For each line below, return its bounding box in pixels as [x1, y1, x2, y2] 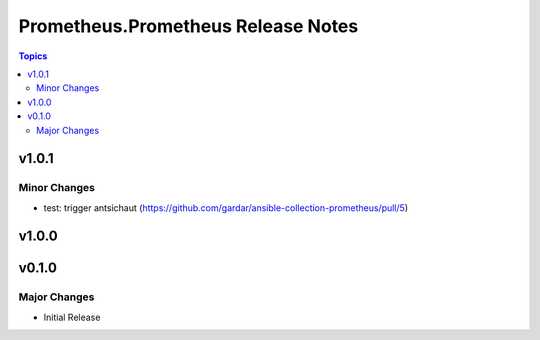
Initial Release [43, 311, 101, 323]
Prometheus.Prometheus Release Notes [18, 15, 359, 37]
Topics [18, 50, 48, 62]
